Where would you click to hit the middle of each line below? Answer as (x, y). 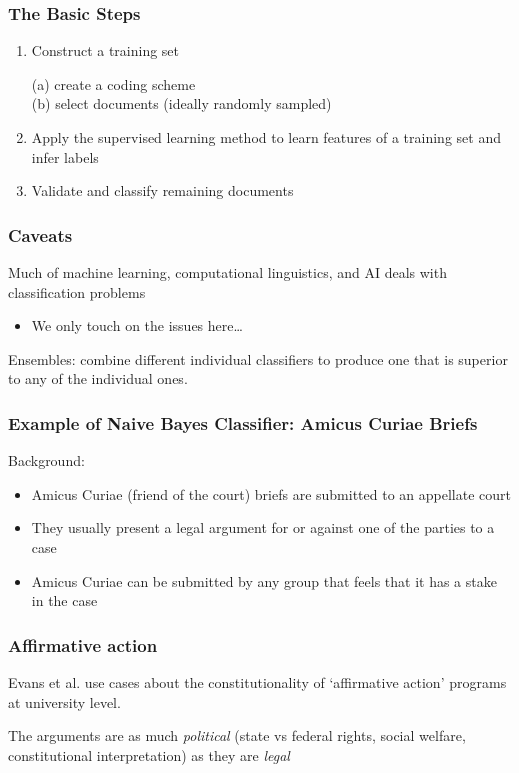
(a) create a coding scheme (113, 83)
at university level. (64, 701)
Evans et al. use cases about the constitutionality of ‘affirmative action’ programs (257, 681)
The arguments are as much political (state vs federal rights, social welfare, (237, 735)
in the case (64, 600)
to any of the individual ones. (98, 378)
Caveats (40, 234)
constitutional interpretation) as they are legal (149, 754)
